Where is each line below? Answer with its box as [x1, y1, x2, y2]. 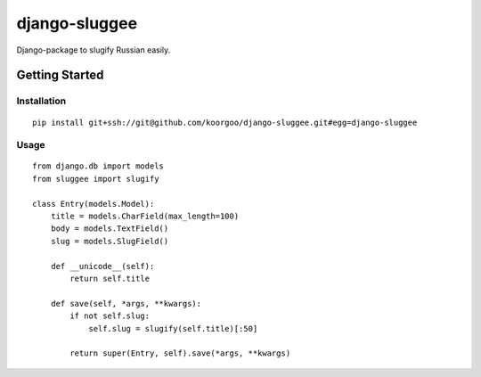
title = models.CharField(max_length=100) [50, 211, 240, 222]
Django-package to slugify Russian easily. [16, 45, 171, 55]
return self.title [69, 273, 151, 283]
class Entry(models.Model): [32, 199, 155, 209]
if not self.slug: [69, 311, 151, 321]
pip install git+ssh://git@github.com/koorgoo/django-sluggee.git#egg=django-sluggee [32, 117, 418, 127]
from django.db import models [32, 161, 165, 171]
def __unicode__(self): [50, 261, 155, 271]
